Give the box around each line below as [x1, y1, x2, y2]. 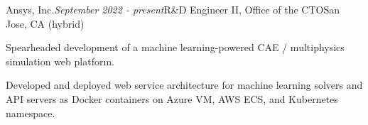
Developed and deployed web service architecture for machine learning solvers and [6, 77, 363, 92]
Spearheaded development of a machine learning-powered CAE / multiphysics [6, 40, 345, 55]
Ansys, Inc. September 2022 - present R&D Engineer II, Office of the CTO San [6, 2, 340, 16]
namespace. [6, 105, 55, 120]
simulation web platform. [6, 53, 114, 68]
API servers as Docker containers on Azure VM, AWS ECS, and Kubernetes [6, 91, 338, 106]
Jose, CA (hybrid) [6, 16, 85, 31]
